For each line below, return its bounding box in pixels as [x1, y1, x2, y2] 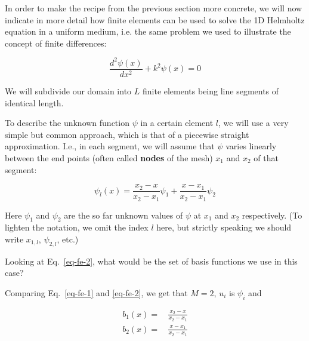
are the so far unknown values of [64, 208, 183, 221]
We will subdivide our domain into [5, 84, 132, 97]
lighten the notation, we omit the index [5, 221, 149, 234]
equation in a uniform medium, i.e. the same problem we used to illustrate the [5, 25, 291, 38]
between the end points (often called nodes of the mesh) [5, 151, 213, 164]
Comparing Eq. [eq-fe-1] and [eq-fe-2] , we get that [5, 286, 188, 299]
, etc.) [57, 233, 79, 245]
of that [254, 151, 279, 164]
